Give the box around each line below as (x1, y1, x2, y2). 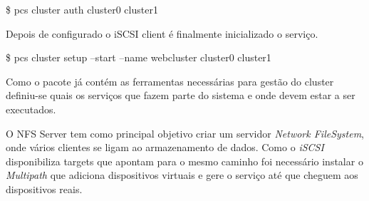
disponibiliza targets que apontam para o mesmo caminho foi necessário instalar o (6, 153, 363, 168)
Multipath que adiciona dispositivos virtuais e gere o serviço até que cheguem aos (6, 167, 358, 182)
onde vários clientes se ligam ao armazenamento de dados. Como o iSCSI (6, 140, 324, 155)
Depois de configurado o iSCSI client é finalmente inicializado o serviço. (6, 26, 318, 41)
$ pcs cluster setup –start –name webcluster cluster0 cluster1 (6, 50, 271, 65)
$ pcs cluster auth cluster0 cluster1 (6, 2, 158, 16)
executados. (6, 101, 56, 116)
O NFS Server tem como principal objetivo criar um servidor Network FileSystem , (6, 125, 364, 140)
